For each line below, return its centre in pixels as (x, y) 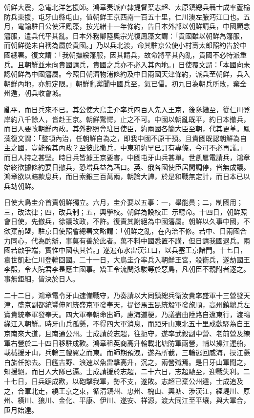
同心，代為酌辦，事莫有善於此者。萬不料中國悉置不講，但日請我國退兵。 (127, 240)
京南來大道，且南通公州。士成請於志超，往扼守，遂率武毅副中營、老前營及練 (127, 333)
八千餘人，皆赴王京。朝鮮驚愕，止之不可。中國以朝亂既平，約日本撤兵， (134, 119)
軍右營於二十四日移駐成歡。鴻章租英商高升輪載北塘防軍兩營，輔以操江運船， (127, 343)
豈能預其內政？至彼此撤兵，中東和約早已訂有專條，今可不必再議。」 (139, 148)
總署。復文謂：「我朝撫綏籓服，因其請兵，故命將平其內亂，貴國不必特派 (125, 54)
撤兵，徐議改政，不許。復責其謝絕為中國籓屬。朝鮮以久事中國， (140, 221)
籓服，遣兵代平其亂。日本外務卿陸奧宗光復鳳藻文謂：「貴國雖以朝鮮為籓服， (125, 35)
